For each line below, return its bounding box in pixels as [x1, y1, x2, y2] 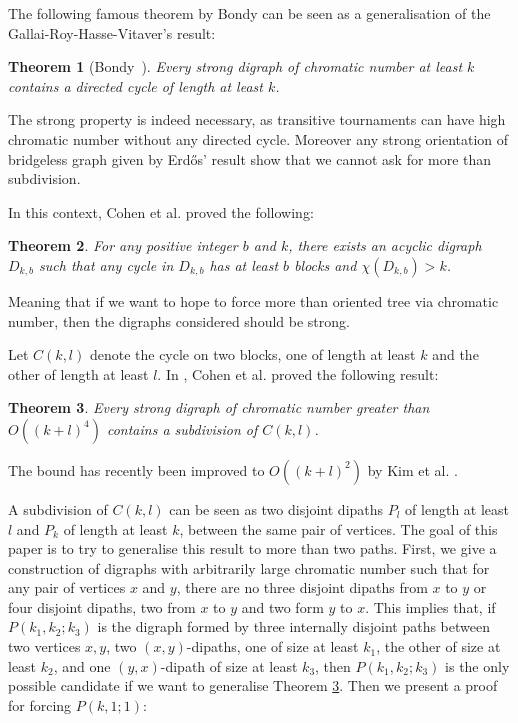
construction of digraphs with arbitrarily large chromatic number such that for [8, 557, 490, 578]
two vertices [8, 636, 81, 657]
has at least [209, 254, 279, 275]
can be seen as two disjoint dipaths [169, 498, 384, 519]
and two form [241, 596, 324, 617]
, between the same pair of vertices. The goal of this [179, 518, 498, 539]
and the [432, 344, 479, 365]
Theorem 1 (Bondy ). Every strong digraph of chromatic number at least [8, 56, 463, 77]
